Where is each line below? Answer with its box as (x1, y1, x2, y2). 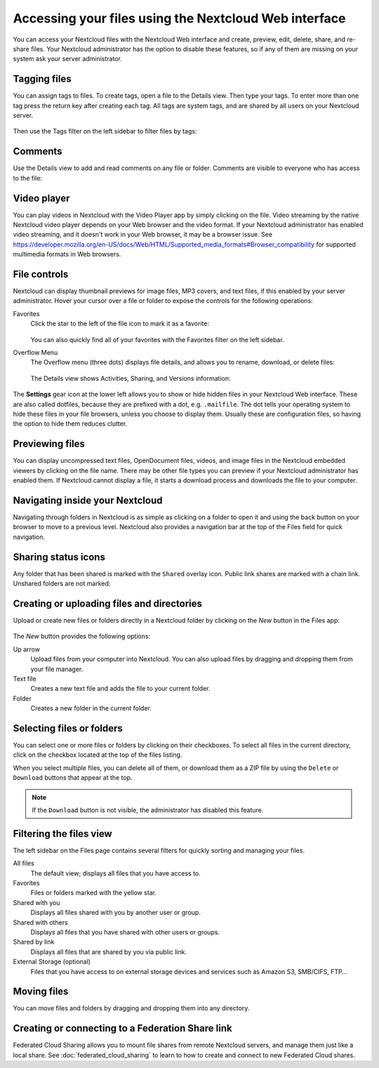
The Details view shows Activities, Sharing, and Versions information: (30, 374, 231, 382)
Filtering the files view (13, 828, 112, 840)
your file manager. (30, 665, 84, 673)
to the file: (13, 174, 42, 182)
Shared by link (13, 938, 55, 946)
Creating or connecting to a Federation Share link (13, 1022, 232, 1034)
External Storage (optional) (13, 958, 91, 966)
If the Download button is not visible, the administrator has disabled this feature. (32, 805, 264, 814)
